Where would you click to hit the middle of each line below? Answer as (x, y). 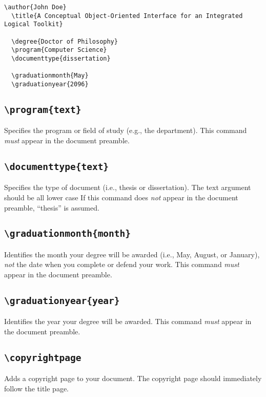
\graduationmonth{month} (68, 234)
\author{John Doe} (35, 7)
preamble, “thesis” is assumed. (52, 207)
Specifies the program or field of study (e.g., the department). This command (126, 130)
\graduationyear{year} (62, 301)
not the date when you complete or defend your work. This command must (122, 264)
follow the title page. (36, 388)
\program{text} (43, 109)
